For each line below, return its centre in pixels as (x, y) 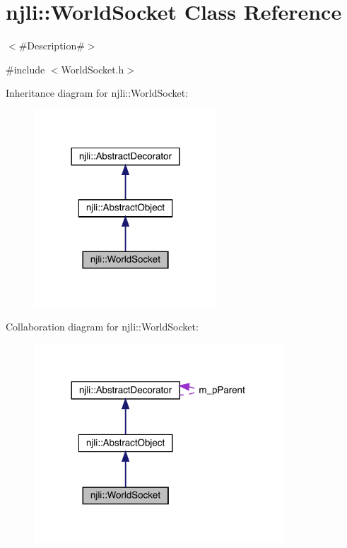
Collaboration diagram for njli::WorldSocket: (102, 326)
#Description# (52, 46)
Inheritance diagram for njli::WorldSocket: (97, 93)
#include (25, 69)
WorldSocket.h (93, 69)
